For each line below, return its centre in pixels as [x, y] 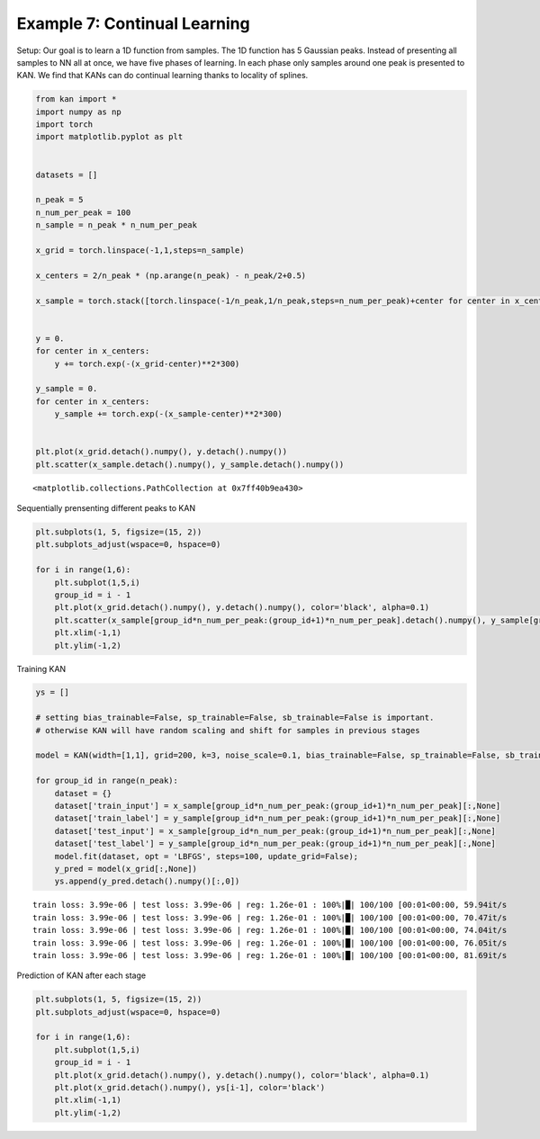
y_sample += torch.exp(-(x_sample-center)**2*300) [168, 414]
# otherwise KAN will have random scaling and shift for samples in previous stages [228, 730]
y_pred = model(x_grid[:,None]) [126, 869]
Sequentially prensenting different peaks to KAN [106, 508]
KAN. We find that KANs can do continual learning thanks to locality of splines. [162, 76]
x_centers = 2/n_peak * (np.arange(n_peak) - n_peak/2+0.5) [171, 275]
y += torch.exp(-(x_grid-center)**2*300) [147, 363]
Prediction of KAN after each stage [81, 975]
